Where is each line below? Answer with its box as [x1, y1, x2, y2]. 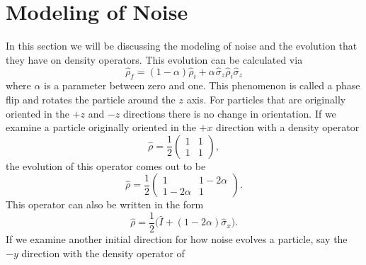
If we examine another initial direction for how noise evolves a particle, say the [6, 231, 348, 246]
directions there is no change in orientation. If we [122, 106, 336, 120]
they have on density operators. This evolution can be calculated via [6, 52, 303, 67]
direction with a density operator [216, 120, 360, 135]
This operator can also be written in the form [6, 197, 204, 212]
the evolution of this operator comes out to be [6, 158, 206, 173]
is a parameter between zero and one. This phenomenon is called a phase [44, 78, 360, 93]
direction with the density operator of [21, 245, 185, 260]
